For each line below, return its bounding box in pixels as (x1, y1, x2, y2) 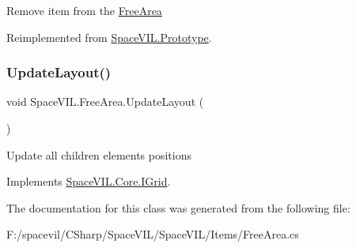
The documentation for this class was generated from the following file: (6, 199, 350, 216)
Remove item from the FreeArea (6, 2, 162, 18)
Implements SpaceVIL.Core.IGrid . (6, 173, 171, 190)
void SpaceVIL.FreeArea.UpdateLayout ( (6, 93, 204, 110)
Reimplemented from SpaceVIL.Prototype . (6, 28, 212, 45)
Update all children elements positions (6, 146, 191, 163)
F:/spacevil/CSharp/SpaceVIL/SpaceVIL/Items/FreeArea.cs (6, 226, 299, 242)
